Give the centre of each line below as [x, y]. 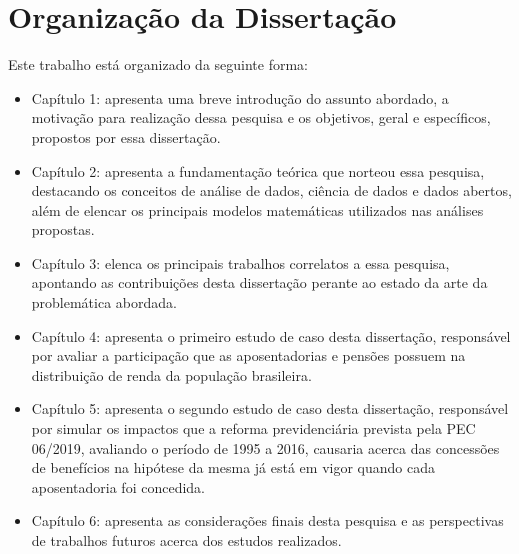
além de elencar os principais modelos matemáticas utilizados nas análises [257, 209]
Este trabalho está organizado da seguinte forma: [158, 64]
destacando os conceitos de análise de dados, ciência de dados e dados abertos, [271, 190]
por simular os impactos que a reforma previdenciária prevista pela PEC [253, 428]
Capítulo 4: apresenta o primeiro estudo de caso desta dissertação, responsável [271, 335]
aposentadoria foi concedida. [118, 486]
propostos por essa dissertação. [126, 136]
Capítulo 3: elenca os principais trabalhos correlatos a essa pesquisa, [240, 262]
